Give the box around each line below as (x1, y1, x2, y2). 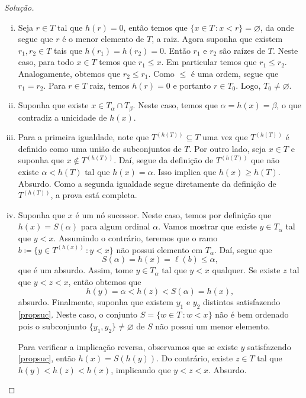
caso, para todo (18, 56, 74, 68)
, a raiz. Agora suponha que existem (152, 33, 283, 45)
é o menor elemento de (62, 33, 144, 45)
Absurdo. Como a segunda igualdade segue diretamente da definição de (18, 177, 276, 189)
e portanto (173, 79, 211, 91)
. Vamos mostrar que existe (158, 220, 257, 232)
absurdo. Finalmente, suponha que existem (18, 296, 174, 308)
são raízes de (219, 44, 266, 56)
